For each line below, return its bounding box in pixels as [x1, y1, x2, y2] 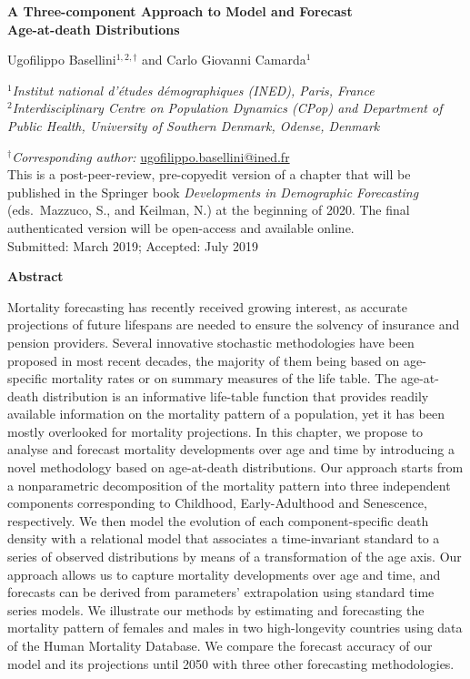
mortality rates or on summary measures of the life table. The [51, 369, 397, 388]
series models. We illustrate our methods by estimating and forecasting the [7, 600, 425, 619]
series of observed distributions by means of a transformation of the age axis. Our [7, 547, 462, 566]
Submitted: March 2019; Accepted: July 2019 [7, 236, 258, 255]
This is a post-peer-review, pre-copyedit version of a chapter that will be [7, 165, 411, 184]
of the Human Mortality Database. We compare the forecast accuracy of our [7, 636, 433, 654]
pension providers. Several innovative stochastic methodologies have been [7, 332, 415, 351]
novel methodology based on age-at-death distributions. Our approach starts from [7, 458, 464, 477]
